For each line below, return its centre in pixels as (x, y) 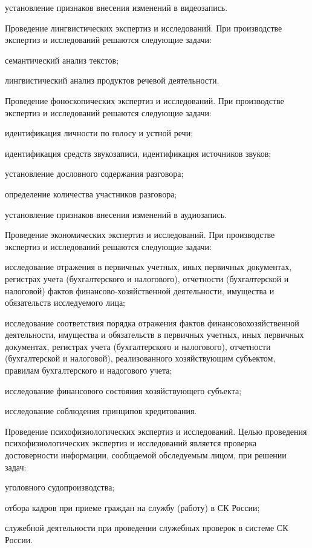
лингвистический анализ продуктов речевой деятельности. (112, 80)
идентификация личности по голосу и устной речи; (99, 133)
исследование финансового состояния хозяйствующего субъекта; (123, 390)
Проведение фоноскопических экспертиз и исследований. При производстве (145, 100)
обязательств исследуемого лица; (65, 302)
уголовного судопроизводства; (60, 487)
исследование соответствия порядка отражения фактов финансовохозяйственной (152, 322)
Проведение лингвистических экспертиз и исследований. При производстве (144, 28)
